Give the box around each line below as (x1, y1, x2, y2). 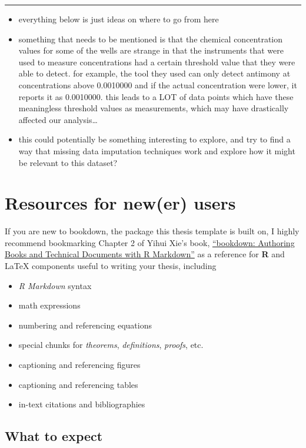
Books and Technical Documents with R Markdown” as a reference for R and (5, 248, 285, 260)
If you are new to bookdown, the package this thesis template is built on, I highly (5, 225, 300, 237)
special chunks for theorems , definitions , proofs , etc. (18, 339, 204, 351)
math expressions (18, 299, 81, 311)
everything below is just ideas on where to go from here (18, 13, 219, 25)
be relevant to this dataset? (18, 156, 118, 168)
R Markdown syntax (18, 279, 92, 291)
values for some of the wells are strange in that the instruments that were (18, 44, 284, 57)
